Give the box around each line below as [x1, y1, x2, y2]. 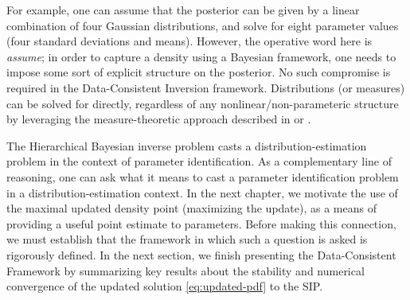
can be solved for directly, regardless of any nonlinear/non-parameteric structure [6, 95, 399, 111]
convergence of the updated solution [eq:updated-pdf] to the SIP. [6, 278, 323, 294]
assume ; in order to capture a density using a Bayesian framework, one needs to [6, 48, 396, 64]
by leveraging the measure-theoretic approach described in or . [6, 111, 311, 127]
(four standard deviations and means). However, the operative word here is [6, 33, 373, 49]
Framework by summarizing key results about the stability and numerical [6, 262, 365, 279]
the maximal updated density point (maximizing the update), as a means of [6, 200, 377, 216]
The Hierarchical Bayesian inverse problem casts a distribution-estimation [6, 137, 367, 154]
